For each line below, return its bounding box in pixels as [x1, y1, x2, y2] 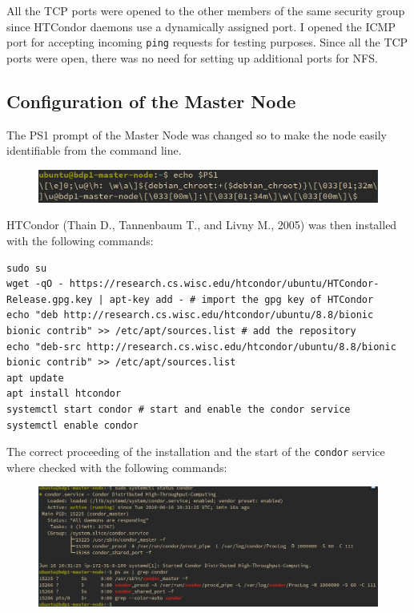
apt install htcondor [6, 388, 122, 400]
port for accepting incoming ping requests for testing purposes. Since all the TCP [6, 34, 408, 50]
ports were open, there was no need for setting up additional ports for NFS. [6, 49, 378, 66]
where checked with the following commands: [6, 458, 227, 475]
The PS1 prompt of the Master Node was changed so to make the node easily [6, 126, 387, 143]
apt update [6, 372, 64, 384]
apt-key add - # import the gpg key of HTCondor [109, 293, 374, 305]
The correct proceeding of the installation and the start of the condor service [6, 443, 385, 460]
